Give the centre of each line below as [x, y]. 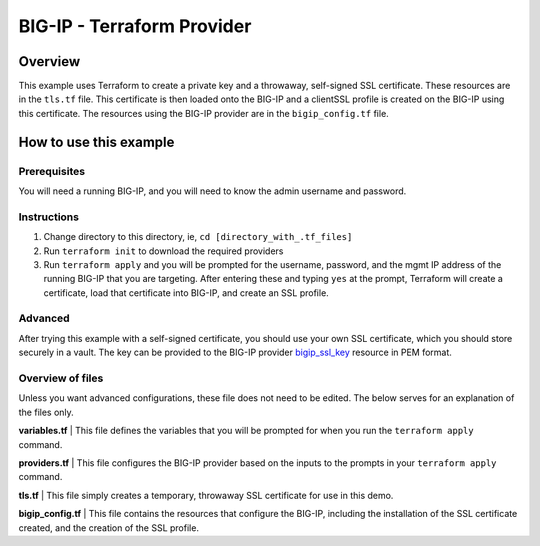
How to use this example [96, 141]
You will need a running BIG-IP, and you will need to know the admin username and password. [212, 191]
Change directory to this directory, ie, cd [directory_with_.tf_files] [198, 237]
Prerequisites [51, 171]
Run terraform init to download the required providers [163, 251]
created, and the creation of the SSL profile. [109, 527]
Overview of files [61, 378]
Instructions [49, 217]
